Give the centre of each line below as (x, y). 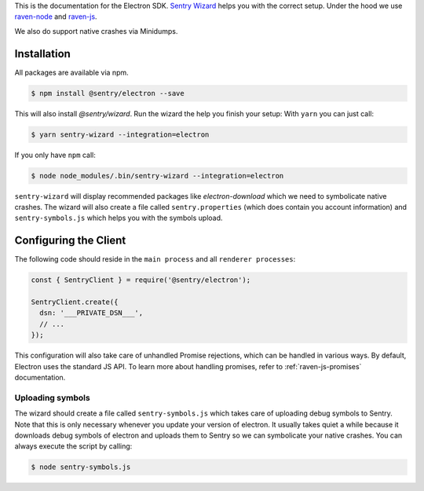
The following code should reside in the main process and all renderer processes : (155, 259)
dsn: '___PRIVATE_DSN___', (91, 313)
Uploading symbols (52, 398)
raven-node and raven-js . (56, 16)
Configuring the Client (70, 241)
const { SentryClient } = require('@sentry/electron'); (141, 280)
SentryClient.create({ (75, 302)
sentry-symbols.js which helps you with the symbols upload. (119, 218)
